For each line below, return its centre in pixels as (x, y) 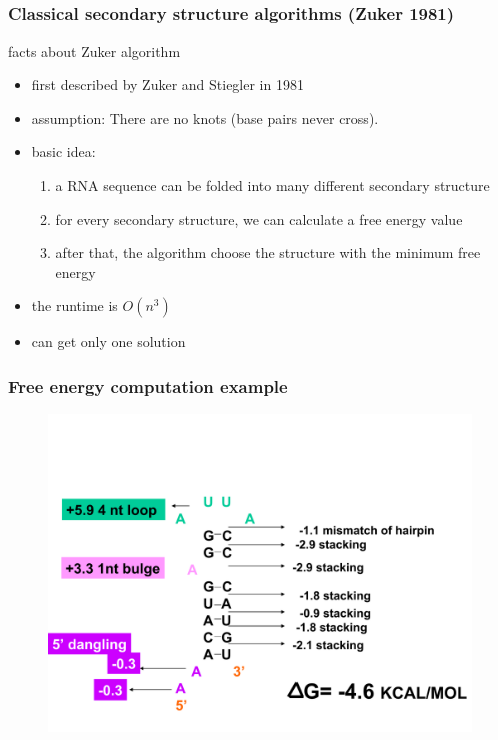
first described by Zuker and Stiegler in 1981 (167, 84)
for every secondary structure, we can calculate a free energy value (259, 218)
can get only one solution (108, 341)
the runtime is (74, 305)
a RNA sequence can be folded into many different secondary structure (272, 185)
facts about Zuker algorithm (94, 50)
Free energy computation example (148, 385)
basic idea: (63, 151)
